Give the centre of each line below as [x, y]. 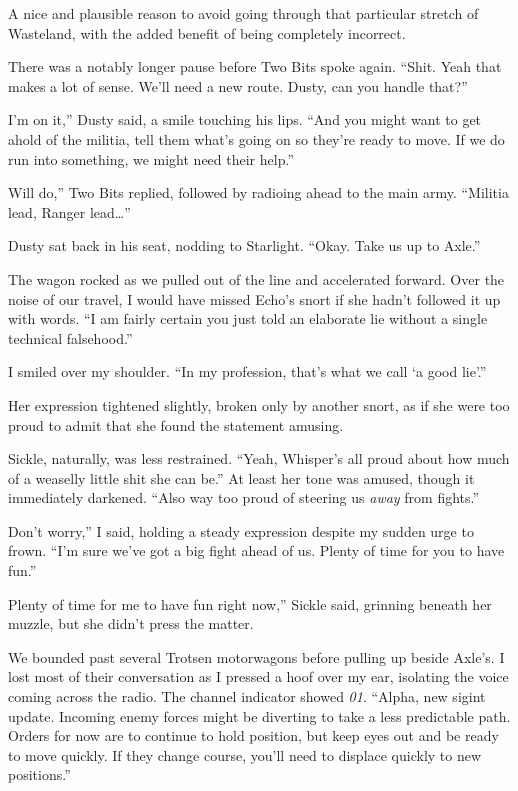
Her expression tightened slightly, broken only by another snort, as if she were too [259, 404]
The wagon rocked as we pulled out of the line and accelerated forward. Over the [256, 278]
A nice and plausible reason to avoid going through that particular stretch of [243, 13]
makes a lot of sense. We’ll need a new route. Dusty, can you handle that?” [238, 85]
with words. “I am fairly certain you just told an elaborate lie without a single [248, 318]
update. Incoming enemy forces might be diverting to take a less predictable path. [259, 715]
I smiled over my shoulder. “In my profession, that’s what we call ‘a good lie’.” [247, 371]
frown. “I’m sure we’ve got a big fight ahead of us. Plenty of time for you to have [256, 550]
